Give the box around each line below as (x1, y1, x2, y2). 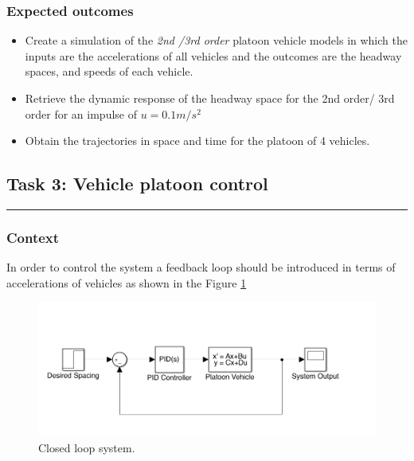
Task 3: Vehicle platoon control (6, 171, 268, 196)
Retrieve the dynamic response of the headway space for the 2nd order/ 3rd (25, 90, 395, 106)
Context (6, 227, 60, 247)
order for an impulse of (25, 105, 138, 122)
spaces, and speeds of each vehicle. (25, 63, 193, 80)
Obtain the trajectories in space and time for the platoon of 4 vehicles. (25, 132, 370, 149)
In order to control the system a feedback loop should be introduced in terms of (6, 259, 396, 275)
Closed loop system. (38, 439, 135, 455)
